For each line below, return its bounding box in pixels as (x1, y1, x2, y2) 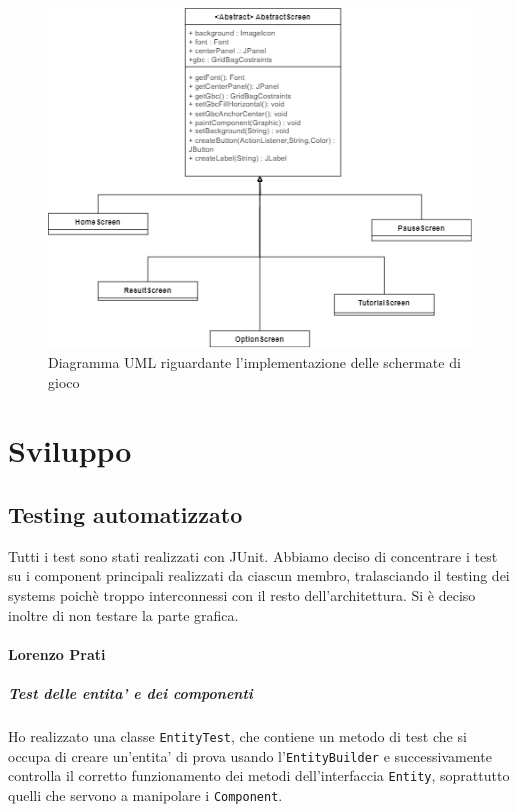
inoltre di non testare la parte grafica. (8, 604, 239, 625)
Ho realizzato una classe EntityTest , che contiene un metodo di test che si (8, 725, 467, 746)
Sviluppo (8, 430, 132, 471)
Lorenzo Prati (8, 643, 106, 664)
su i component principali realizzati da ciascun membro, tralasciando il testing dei (8, 565, 510, 586)
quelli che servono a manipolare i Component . (8, 784, 283, 805)
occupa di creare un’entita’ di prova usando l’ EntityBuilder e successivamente (8, 745, 492, 766)
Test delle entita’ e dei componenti (8, 682, 253, 703)
